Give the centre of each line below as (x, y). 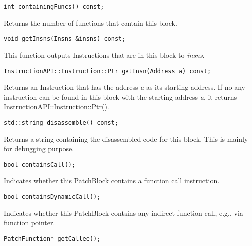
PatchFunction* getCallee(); (52, 238)
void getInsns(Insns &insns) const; (65, 39)
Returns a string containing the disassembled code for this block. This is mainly (126, 138)
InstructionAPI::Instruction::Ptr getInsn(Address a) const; (108, 71)
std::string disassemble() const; (61, 123)
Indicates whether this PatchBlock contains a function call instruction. (112, 180)
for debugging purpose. (39, 148)
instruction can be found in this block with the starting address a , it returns (121, 97)
